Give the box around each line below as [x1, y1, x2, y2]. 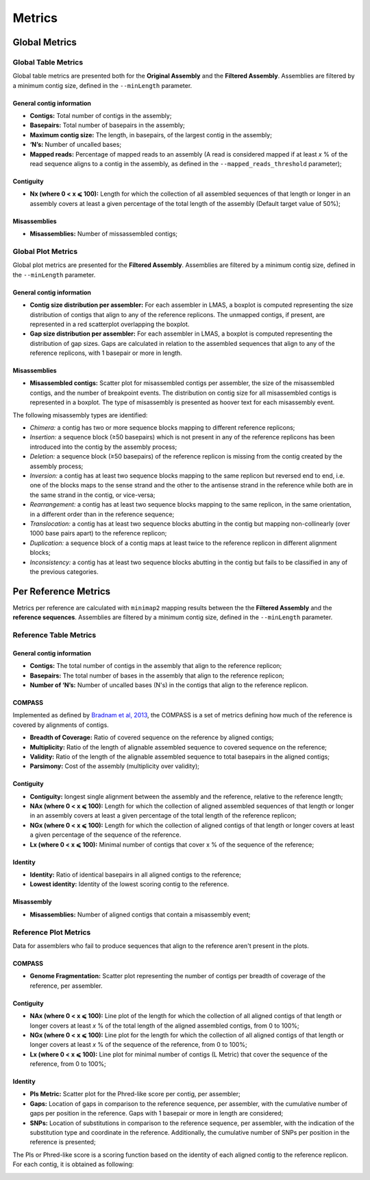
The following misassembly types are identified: [12, 410, 148, 419]
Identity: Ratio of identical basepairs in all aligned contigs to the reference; [29, 870, 241, 879]
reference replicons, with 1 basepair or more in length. [29, 349, 183, 357]
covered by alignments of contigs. [12, 721, 109, 729]
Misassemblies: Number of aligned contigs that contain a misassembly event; [29, 910, 251, 918]
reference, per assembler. [29, 982, 103, 990]
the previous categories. [29, 567, 99, 576]
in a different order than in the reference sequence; [29, 510, 175, 518]
